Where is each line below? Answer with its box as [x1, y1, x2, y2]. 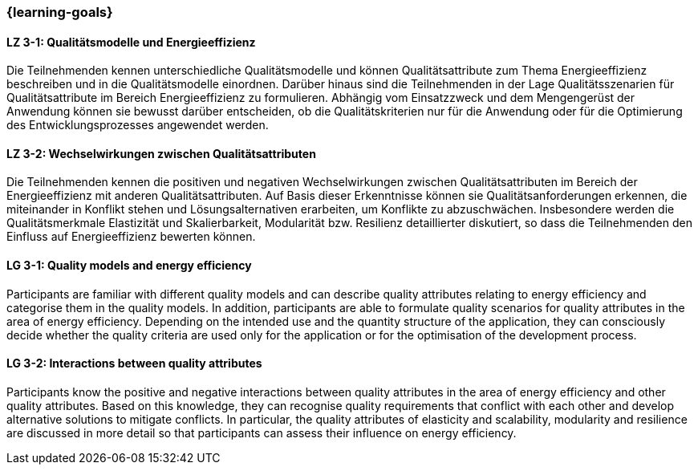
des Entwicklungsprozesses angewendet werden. [6, 118, 269, 132]
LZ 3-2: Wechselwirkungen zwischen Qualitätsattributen [6, 146, 316, 160]
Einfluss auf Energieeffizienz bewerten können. [6, 229, 256, 244]
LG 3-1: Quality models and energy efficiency [6, 258, 252, 273]
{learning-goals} [6, 4, 113, 20]
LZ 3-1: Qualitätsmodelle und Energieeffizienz [6, 35, 256, 49]
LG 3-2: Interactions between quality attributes [6, 356, 262, 371]
